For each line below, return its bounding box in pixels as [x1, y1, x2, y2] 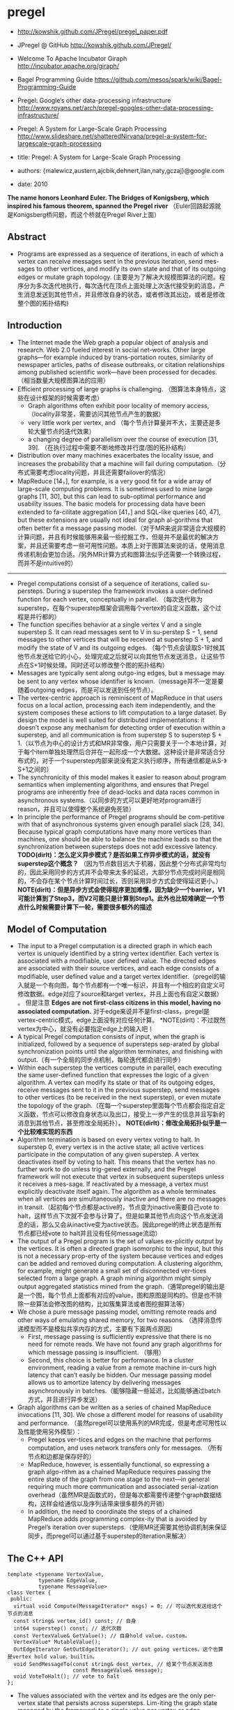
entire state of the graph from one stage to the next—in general [27, 1475, 210, 1483]
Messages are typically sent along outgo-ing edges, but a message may [17, 668, 225, 677]
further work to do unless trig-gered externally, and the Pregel [17, 1165, 196, 1173]
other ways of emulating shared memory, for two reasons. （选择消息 [17, 1316, 217, 1324]
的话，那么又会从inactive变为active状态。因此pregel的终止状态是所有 [23, 1220, 222, 1229]
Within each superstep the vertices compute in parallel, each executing [17, 1063, 222, 1072]
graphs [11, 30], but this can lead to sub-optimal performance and [17, 492, 206, 500]
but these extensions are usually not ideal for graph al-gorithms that [17, 516, 213, 524]
